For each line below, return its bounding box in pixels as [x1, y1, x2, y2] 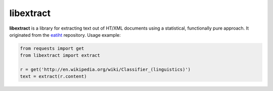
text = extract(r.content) [20, 73, 87, 79]
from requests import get [20, 45, 84, 51]
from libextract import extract [20, 53, 101, 58]
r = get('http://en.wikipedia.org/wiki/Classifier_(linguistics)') [20, 67, 191, 72]
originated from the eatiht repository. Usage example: [9, 32, 121, 38]
